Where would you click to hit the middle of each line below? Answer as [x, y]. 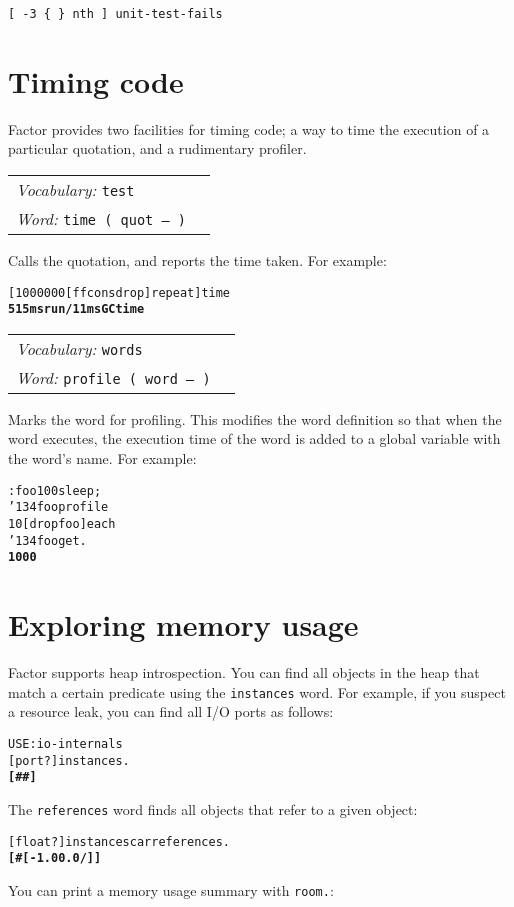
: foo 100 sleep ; [55, 490]
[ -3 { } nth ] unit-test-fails [115, 14]
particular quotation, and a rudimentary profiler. [157, 148]
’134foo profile [58, 507]
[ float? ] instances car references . [119, 841]
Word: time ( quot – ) [101, 218]
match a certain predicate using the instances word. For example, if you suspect [257, 691]
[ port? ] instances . [69, 760]
